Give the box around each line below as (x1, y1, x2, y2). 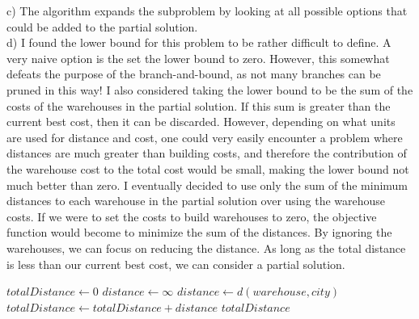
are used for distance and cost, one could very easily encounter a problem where (6, 128, 403, 145)
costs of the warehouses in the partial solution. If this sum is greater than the (6, 97, 391, 114)
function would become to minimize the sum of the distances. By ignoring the (6, 224, 392, 241)
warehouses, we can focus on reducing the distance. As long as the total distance (6, 239, 406, 256)
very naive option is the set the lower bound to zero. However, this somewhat (6, 49, 390, 66)
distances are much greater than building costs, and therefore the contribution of (6, 145, 407, 162)
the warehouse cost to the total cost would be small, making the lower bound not (6, 160, 409, 177)
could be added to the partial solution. (6, 18, 198, 35)
